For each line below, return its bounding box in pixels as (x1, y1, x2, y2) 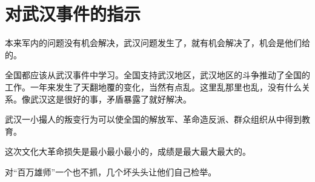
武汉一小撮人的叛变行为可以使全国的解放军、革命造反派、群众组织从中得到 (5, 113, 302, 126)
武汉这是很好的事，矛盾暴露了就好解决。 (30, 92, 191, 105)
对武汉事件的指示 (5, 1, 141, 26)
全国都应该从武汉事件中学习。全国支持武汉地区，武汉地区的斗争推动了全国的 (5, 69, 310, 81)
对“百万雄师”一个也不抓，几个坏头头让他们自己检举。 (5, 165, 217, 178)
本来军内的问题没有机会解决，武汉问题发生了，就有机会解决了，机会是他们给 (5, 36, 310, 49)
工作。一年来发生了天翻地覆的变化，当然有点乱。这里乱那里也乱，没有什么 (5, 80, 302, 93)
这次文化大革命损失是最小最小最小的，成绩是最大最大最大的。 (5, 145, 251, 158)
